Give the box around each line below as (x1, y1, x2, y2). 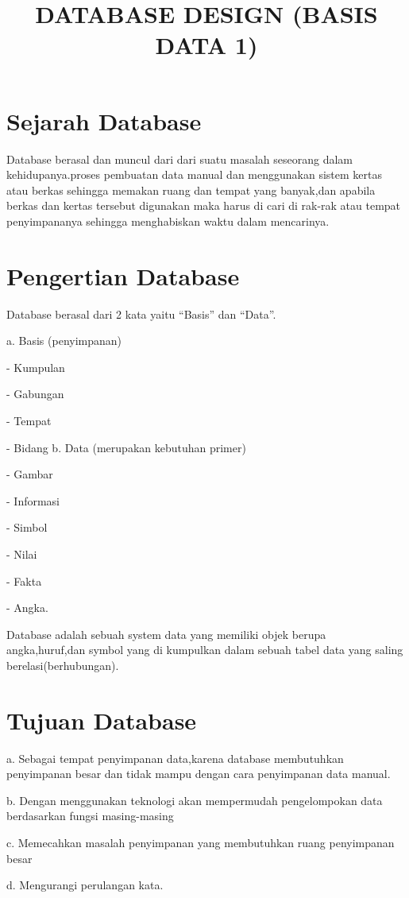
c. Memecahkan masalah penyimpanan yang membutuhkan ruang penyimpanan (6, 834, 395, 850)
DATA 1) (155, 29, 258, 61)
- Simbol (6, 519, 48, 536)
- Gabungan (6, 385, 64, 402)
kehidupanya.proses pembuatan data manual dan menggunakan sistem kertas (6, 166, 382, 183)
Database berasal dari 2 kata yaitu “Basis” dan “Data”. (6, 305, 276, 322)
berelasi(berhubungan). (6, 656, 119, 673)
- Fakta (6, 572, 42, 589)
